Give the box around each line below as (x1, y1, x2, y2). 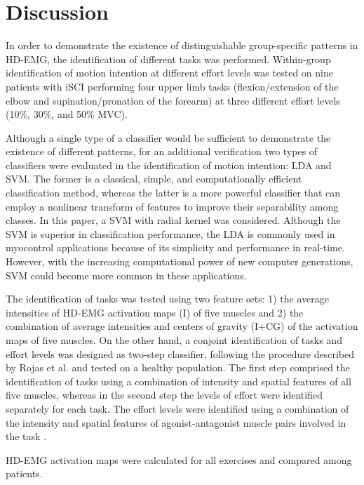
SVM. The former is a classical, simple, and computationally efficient (6, 171, 302, 186)
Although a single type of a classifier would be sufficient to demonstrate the (6, 130, 331, 145)
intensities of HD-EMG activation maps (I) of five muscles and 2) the (6, 305, 304, 319)
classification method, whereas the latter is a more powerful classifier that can (6, 185, 341, 200)
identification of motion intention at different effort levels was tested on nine (6, 65, 333, 80)
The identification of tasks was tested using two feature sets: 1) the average (6, 291, 329, 306)
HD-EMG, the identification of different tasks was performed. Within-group (6, 51, 331, 66)
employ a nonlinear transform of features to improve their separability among (6, 199, 339, 213)
